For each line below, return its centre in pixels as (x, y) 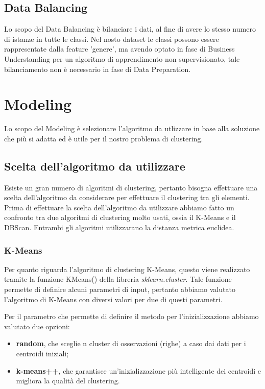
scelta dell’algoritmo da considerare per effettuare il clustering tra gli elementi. (127, 197)
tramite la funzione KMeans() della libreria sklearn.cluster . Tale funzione (118, 279)
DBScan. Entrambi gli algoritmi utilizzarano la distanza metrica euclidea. (119, 227)
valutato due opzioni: (37, 326)
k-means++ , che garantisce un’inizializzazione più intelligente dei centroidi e (139, 370)
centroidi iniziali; (42, 354)
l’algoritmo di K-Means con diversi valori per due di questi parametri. (113, 299)
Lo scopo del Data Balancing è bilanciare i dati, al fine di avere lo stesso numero (130, 29)
